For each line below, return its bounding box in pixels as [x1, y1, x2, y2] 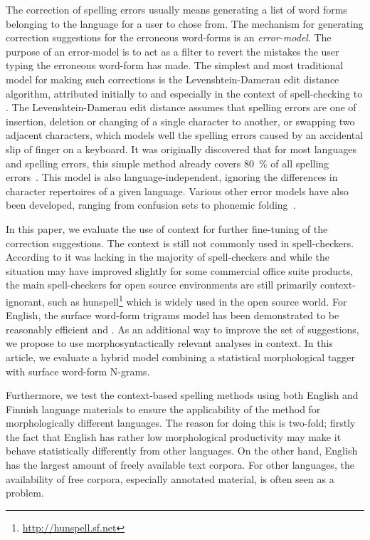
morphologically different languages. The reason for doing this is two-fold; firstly [6, 415, 356, 430]
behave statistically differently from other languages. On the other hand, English [6, 443, 358, 458]
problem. [6, 485, 44, 500]
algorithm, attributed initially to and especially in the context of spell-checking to [6, 85, 363, 100]
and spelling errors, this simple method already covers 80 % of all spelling [6, 155, 329, 170]
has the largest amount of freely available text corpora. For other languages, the [6, 457, 354, 472]
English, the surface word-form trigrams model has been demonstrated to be [6, 308, 339, 323]
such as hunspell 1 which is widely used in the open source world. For [48, 291, 347, 308]
